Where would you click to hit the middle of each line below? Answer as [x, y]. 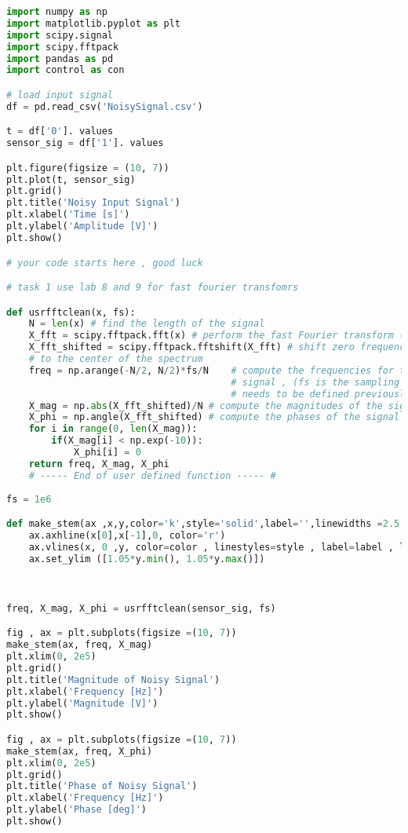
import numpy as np [57, 12]
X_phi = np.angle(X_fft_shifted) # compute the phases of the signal [214, 417]
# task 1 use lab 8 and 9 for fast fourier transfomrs [153, 288]
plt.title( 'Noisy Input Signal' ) [93, 203]
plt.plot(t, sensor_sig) [71, 179]
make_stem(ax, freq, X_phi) [80, 751]
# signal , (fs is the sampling [315, 382]
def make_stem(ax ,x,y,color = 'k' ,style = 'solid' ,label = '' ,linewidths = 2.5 [203, 524]
